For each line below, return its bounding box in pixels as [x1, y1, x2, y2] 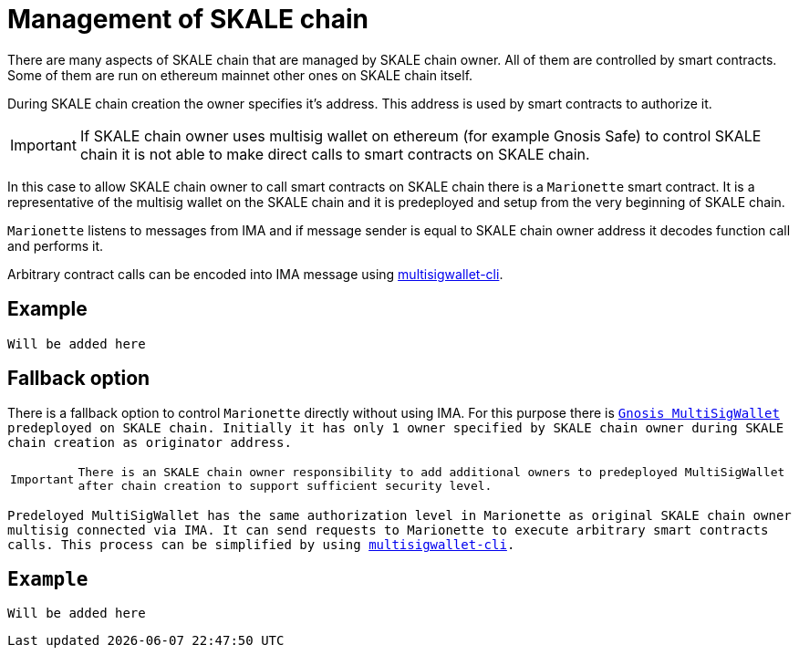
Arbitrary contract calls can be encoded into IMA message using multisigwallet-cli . [7, 265, 503, 282]
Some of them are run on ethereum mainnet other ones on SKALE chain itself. [7, 67, 473, 83]
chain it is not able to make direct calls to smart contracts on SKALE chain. [79, 144, 590, 163]
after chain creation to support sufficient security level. [78, 479, 493, 494]
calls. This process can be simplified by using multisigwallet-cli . [7, 537, 515, 553]
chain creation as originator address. [7, 435, 292, 451]
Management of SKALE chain [7, 4, 368, 35]
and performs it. [7, 237, 104, 254]
